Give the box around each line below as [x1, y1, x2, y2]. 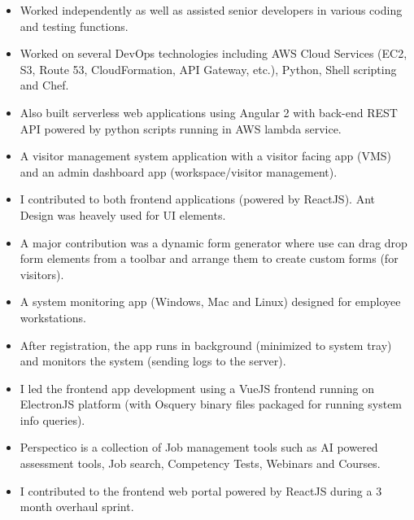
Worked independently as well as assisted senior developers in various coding [20, 2, 403, 18]
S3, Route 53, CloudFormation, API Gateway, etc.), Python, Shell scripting [20, 60, 397, 77]
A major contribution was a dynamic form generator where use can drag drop [20, 234, 407, 251]
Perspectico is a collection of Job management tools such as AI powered [20, 439, 378, 456]
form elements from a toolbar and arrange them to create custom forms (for [20, 250, 399, 267]
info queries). [20, 411, 85, 428]
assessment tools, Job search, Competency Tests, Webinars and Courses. [20, 455, 381, 472]
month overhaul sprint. [20, 498, 134, 515]
